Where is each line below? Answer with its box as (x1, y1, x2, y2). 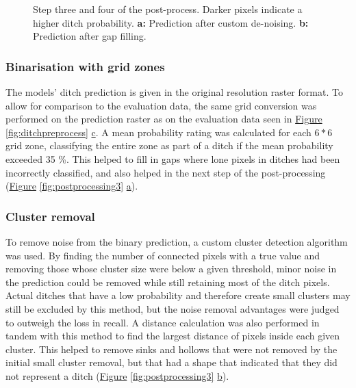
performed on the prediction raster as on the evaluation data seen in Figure (5, 112, 322, 126)
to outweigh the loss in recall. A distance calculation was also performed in (5, 315, 320, 329)
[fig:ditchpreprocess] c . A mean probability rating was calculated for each (5, 125, 311, 139)
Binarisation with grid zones (5, 57, 165, 75)
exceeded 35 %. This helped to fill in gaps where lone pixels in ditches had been (5, 151, 340, 166)
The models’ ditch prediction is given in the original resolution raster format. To (5, 85, 343, 99)
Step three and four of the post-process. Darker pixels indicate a (33, 2, 303, 16)
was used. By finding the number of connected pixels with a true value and (5, 248, 320, 262)
